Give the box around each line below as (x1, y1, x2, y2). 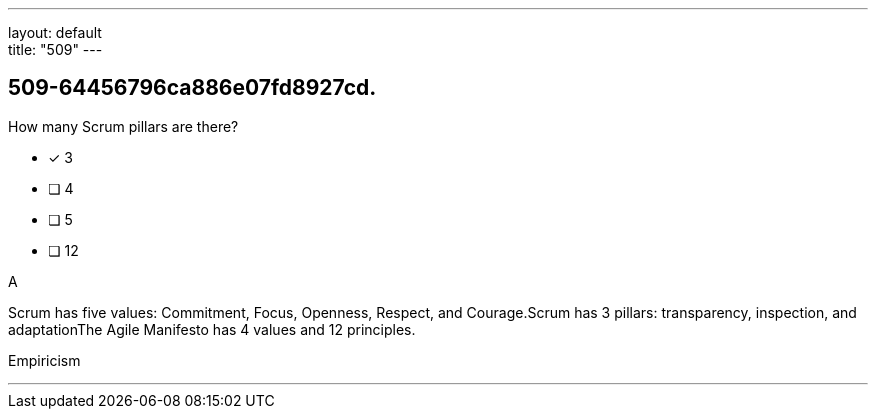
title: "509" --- (8, 41, 103, 58)
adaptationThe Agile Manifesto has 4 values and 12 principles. (8, 320, 416, 338)
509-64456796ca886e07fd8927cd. (8, 75, 377, 101)
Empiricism (8, 351, 81, 369)
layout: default (8, 24, 102, 41)
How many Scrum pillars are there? (8, 117, 239, 135)
